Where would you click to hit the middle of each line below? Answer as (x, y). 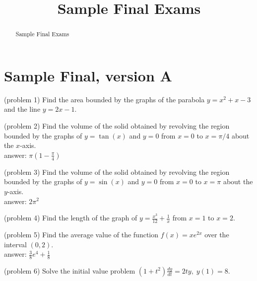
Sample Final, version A (88, 75)
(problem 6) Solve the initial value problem (70, 270)
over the (217, 234)
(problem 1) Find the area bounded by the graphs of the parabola (104, 99)
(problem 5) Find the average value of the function (81, 234)
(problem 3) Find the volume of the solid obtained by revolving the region (117, 172)
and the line (22, 109)
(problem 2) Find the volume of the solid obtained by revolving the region (117, 125)
